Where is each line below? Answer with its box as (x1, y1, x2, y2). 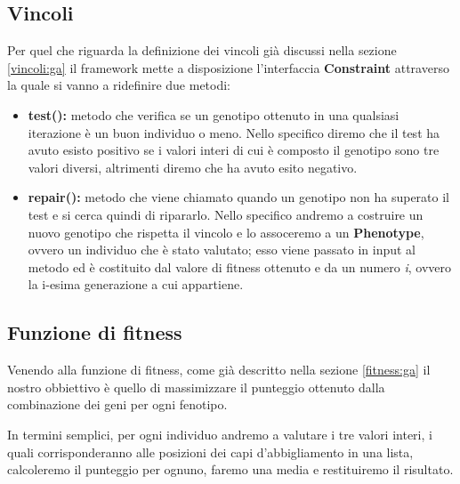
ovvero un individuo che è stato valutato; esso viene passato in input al (28, 240, 416, 259)
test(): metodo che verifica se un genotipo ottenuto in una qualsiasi (28, 105, 399, 124)
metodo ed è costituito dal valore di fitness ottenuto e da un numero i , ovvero (28, 257, 451, 276)
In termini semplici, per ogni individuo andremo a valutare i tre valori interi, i (7, 424, 432, 443)
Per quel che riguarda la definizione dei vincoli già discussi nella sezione (7, 41, 397, 60)
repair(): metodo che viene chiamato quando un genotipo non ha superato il (28, 188, 449, 206)
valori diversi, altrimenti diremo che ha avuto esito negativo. (28, 157, 358, 176)
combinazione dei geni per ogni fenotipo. (7, 395, 228, 414)
